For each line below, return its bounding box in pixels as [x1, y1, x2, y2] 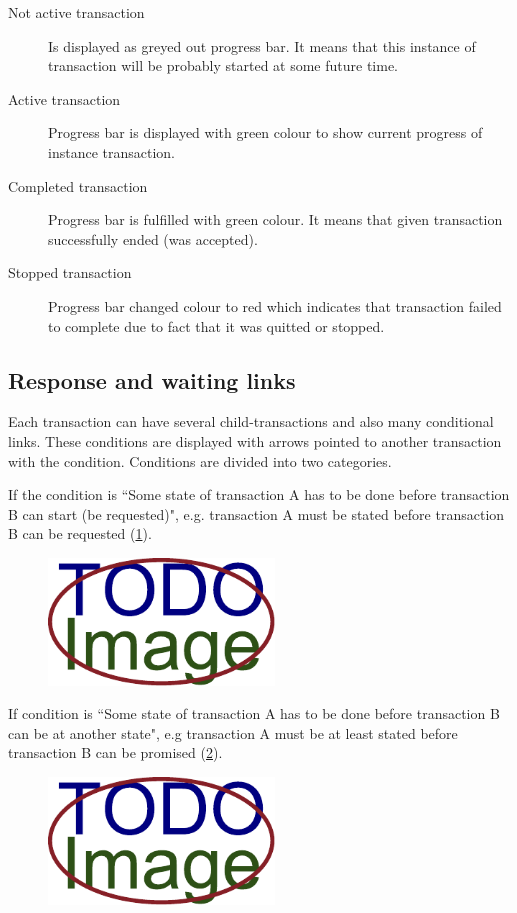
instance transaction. [48, 141, 175, 162]
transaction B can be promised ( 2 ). [8, 742, 223, 763]
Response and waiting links [8, 364, 296, 395]
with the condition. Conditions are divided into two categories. [8, 450, 392, 471]
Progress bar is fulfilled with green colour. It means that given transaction [48, 209, 503, 230]
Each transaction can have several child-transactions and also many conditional [8, 411, 494, 432]
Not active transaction [8, 2, 145, 22]
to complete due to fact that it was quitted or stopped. [48, 315, 385, 336]
